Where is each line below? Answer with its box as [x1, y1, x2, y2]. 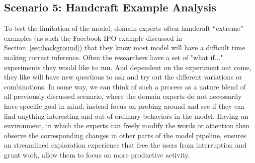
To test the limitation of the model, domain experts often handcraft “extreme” [4, 23, 244, 33]
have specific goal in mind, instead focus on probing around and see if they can [4, 100, 245, 111]
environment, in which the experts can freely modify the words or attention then [4, 120, 250, 131]
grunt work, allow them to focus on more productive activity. [4, 149, 190, 160]
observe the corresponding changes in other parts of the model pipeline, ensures [4, 130, 247, 140]
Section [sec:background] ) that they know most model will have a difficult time [4, 42, 246, 53]
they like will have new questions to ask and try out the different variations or [4, 72, 242, 82]
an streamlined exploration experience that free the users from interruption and [4, 140, 247, 150]
